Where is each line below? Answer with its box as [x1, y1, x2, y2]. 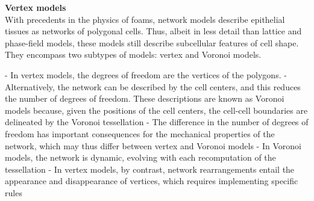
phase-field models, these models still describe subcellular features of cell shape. [5, 36, 299, 49]
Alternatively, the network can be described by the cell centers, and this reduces [5, 80, 301, 93]
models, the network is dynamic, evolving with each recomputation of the [5, 151, 276, 164]
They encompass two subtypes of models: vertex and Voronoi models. [5, 48, 262, 61]
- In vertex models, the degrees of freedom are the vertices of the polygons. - [5, 68, 287, 81]
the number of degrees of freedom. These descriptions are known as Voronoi [5, 92, 284, 105]
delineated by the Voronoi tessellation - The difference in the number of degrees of [5, 116, 309, 128]
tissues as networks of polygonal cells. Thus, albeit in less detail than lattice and [5, 25, 302, 37]
